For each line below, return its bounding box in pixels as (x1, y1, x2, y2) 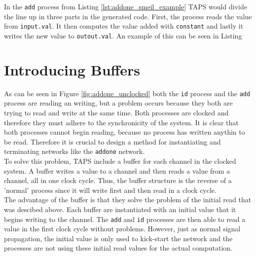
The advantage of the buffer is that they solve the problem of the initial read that (4, 194, 252, 205)
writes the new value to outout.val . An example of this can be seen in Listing (4, 30, 242, 40)
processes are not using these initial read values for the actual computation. (4, 243, 232, 253)
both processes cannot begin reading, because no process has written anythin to (4, 127, 245, 137)
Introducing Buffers (4, 59, 141, 79)
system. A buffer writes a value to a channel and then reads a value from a (4, 165, 230, 176)
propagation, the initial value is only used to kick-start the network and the (4, 233, 233, 243)
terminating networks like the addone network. (4, 146, 145, 156)
